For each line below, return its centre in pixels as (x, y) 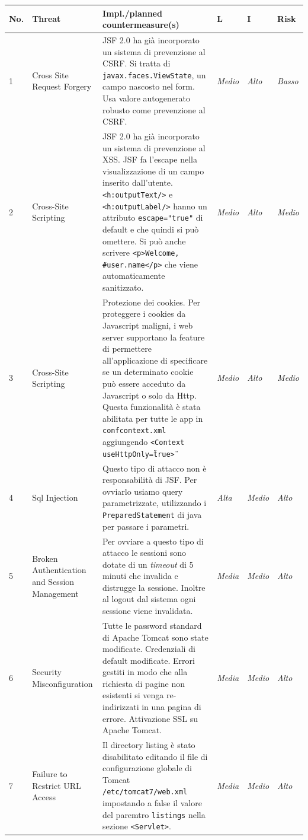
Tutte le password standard (152, 625)
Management (55, 593)
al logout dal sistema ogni (149, 599)
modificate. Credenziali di (149, 649)
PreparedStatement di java (152, 514)
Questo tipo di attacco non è (155, 468)
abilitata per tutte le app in (153, 418)
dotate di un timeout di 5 (148, 564)
